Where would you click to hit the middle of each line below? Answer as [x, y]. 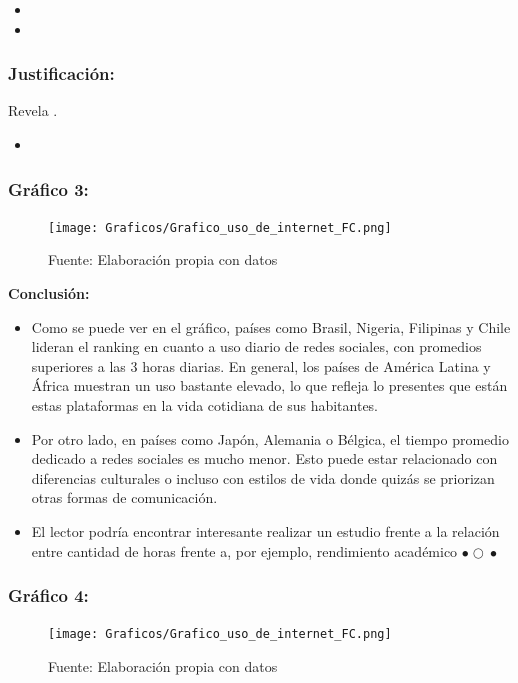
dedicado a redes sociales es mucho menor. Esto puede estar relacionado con [264, 458]
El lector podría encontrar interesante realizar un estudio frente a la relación [265, 531]
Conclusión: [49, 293]
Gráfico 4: [48, 595]
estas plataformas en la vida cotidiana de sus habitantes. [205, 405]
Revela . [33, 110]
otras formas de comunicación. [124, 497]
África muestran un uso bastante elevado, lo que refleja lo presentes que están [269, 385]
